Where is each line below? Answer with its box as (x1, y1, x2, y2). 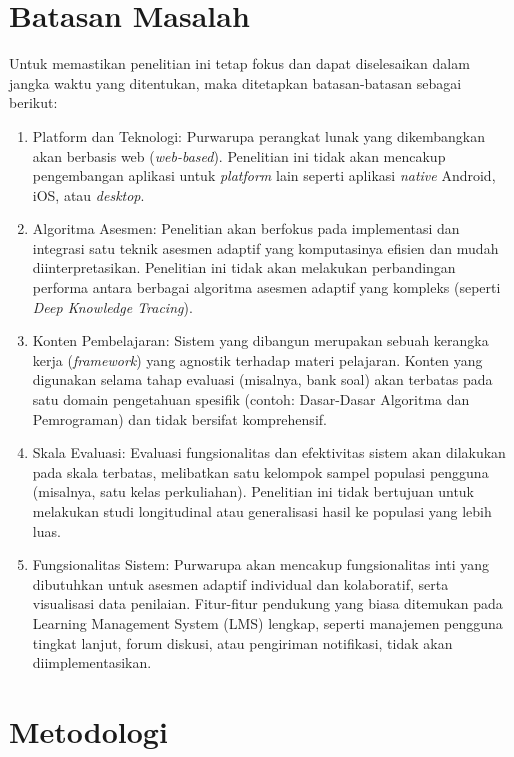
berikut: (9, 92, 58, 113)
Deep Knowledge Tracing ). (32, 296, 193, 317)
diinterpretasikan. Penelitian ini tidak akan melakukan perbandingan (32, 257, 456, 278)
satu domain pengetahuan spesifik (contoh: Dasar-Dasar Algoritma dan (32, 389, 470, 410)
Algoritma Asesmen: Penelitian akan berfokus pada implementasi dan (32, 218, 460, 239)
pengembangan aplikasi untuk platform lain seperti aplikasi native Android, (32, 165, 496, 186)
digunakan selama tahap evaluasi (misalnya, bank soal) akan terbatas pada (32, 369, 493, 390)
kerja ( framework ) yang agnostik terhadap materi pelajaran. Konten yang (32, 349, 483, 370)
